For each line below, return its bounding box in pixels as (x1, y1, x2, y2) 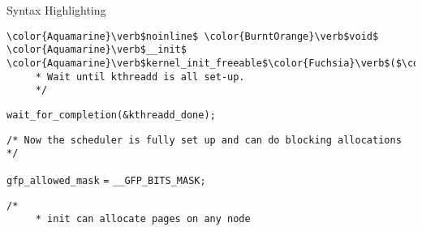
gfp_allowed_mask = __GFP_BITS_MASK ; (6, 174, 206, 186)
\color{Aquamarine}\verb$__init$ (6, 44, 187, 56)
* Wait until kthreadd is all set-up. (35, 71, 245, 83)
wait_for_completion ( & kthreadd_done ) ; (6, 109, 216, 121)
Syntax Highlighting (6, 2, 106, 18)
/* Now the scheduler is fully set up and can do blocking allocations (6, 134, 402, 146)
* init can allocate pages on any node (35, 213, 251, 225)
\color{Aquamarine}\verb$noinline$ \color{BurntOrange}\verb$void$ (6, 30, 379, 42)
